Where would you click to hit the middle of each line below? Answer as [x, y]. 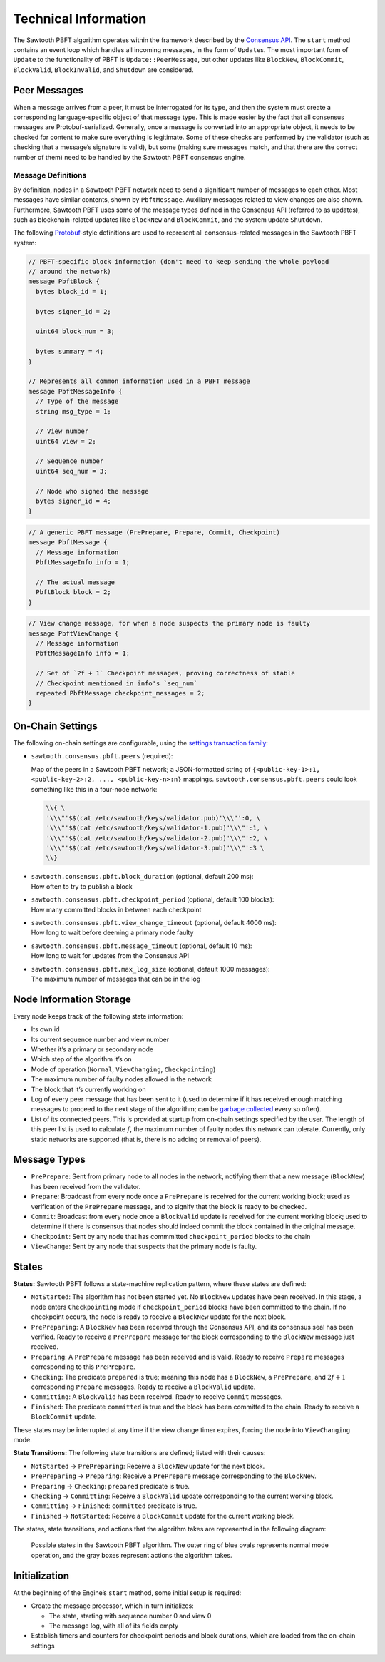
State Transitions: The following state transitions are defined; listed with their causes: [139, 1453]
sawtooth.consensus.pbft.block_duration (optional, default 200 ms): [142, 877]
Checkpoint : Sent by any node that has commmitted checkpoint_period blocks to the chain [171, 1236]
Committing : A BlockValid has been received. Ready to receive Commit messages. [157, 1397]
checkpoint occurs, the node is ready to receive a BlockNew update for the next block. [159, 1317]
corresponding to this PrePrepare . [83, 1367]
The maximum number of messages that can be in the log [116, 979]
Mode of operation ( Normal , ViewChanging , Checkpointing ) [123, 1069]
